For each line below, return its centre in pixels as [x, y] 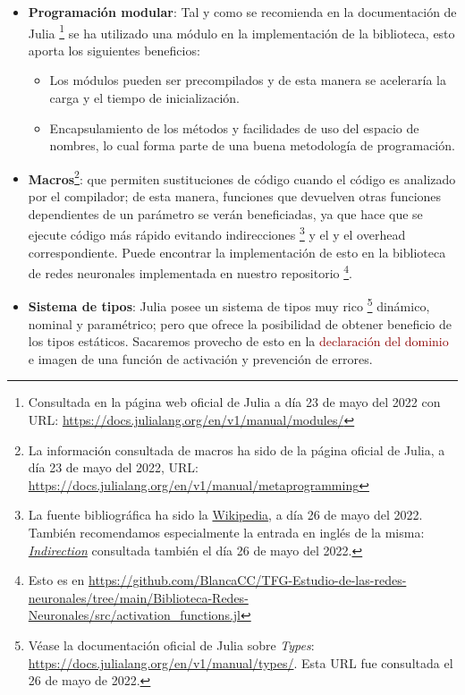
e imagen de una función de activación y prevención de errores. [200, 358]
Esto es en [56, 580]
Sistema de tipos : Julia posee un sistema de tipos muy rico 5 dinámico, [229, 305]
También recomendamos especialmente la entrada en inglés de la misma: [226, 532]
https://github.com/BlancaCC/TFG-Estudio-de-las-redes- [248, 580]
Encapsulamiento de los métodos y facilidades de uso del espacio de [234, 127]
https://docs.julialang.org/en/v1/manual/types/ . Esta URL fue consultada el [241, 662]
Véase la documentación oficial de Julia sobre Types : [171, 644]
